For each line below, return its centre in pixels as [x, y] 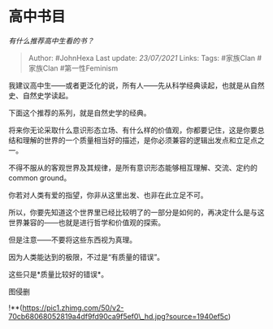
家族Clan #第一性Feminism [73, 68]
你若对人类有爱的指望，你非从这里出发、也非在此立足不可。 [108, 195]
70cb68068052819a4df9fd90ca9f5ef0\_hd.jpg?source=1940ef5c [119, 316]
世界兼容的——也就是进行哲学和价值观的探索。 [87, 222]
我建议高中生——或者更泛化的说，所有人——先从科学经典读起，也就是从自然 [136, 85]
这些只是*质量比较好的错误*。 [58, 274]
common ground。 [40, 177]
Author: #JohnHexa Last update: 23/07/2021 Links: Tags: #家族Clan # [145, 58]
